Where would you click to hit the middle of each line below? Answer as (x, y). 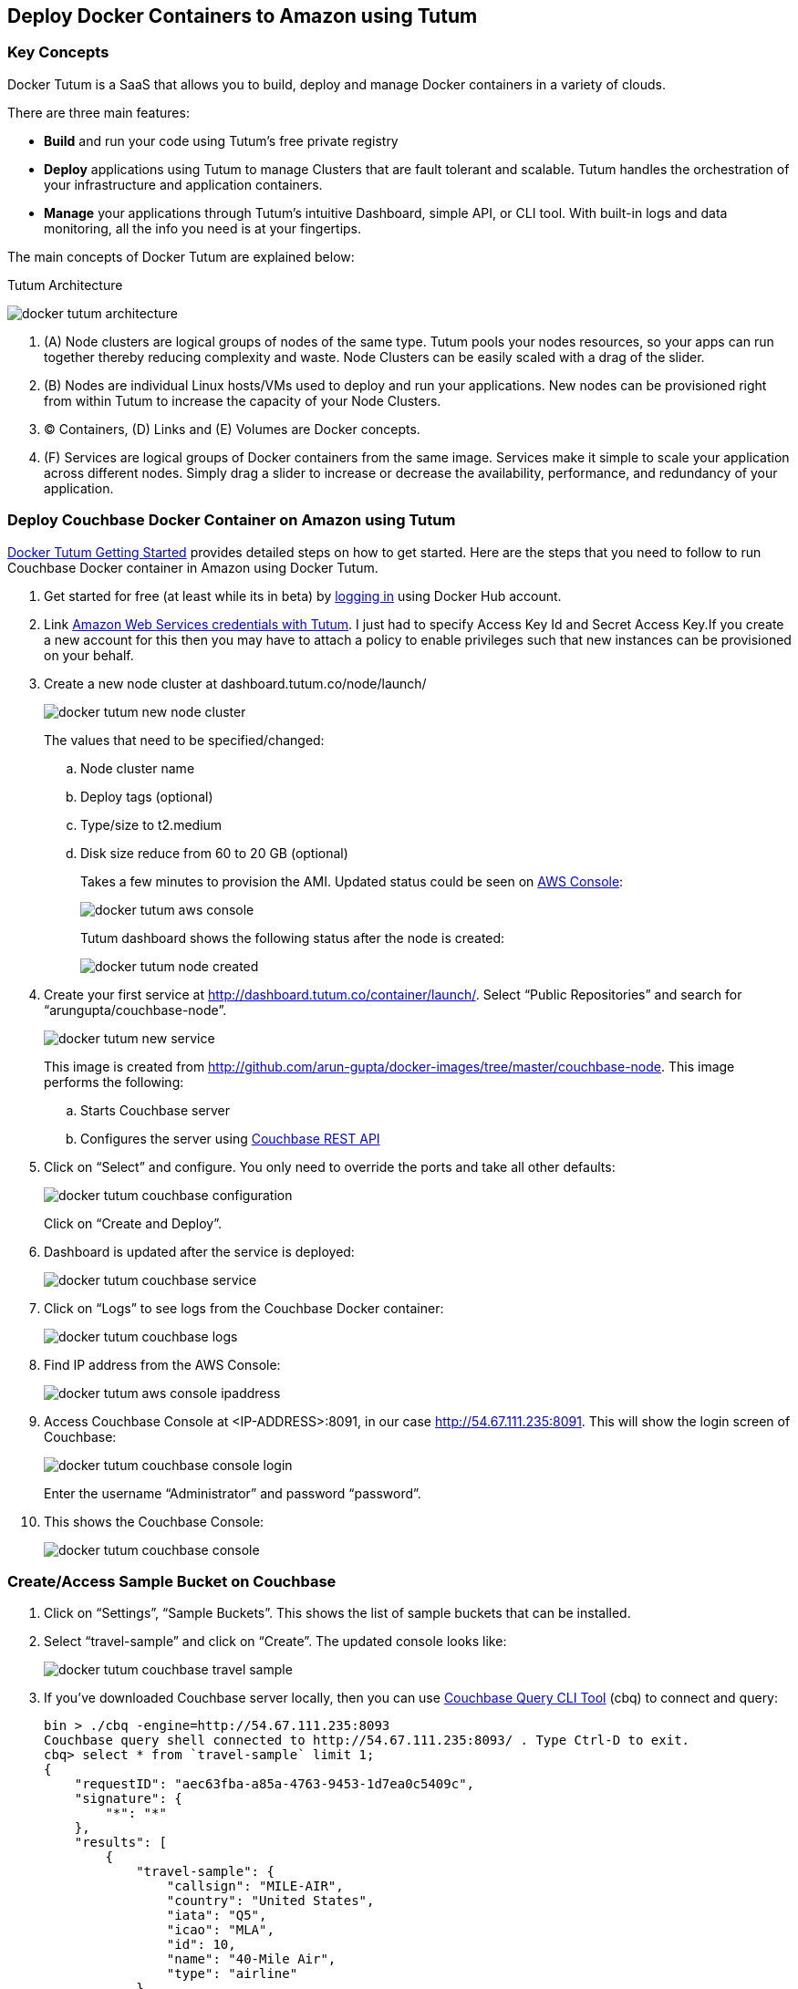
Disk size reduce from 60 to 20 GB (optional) (214, 853)
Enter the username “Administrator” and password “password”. (233, 1493)
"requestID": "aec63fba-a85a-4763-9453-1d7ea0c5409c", (275, 1784)
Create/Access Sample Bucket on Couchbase (172, 1581)
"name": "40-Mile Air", (251, 1959)
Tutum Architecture (65, 285)
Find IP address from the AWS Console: (162, 1364)
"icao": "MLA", (220, 1930)
